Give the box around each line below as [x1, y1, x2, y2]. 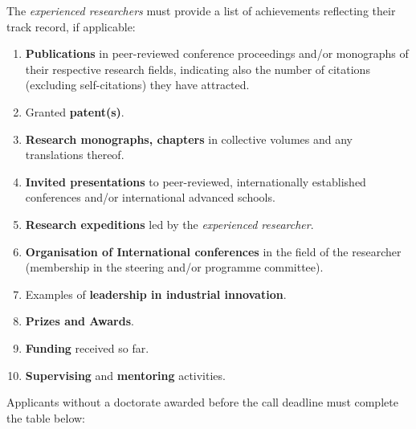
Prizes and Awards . [25, 313, 134, 329]
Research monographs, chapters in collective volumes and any [25, 130, 353, 147]
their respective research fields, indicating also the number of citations [25, 60, 370, 77]
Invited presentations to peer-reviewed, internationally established [25, 173, 366, 190]
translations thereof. [25, 146, 124, 163]
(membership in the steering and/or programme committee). [25, 259, 324, 276]
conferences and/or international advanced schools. [25, 189, 275, 206]
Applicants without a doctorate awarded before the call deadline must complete [6, 394, 398, 411]
